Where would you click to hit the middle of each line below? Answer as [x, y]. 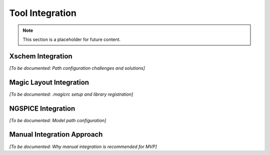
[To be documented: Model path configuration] [58, 120]
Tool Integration [43, 13]
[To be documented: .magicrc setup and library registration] [71, 94]
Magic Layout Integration [49, 82]
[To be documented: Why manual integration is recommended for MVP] [83, 147]
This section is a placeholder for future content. [72, 39]
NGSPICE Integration [42, 108]
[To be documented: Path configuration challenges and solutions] [77, 68]
